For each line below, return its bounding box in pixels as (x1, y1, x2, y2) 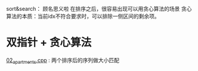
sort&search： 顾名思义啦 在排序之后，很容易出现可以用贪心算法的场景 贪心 (6, 5, 192, 12)
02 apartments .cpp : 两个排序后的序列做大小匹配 (6, 56, 119, 65)
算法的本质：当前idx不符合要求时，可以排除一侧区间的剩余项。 (6, 13, 160, 20)
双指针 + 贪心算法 (6, 36, 92, 50)
